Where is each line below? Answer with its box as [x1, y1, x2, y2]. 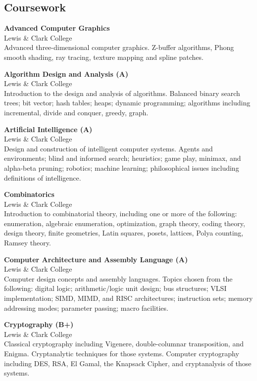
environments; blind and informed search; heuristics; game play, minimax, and [4, 153, 241, 163]
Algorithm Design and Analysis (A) [4, 68, 128, 79]
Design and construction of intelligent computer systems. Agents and [4, 143, 213, 153]
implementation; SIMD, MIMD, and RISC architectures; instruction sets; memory [4, 293, 253, 303]
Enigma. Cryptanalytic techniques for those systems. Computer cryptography [4, 348, 239, 359]
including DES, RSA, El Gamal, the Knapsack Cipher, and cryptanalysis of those [4, 358, 252, 368]
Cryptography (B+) [4, 319, 74, 330]
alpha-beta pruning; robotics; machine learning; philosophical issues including [4, 162, 239, 173]
